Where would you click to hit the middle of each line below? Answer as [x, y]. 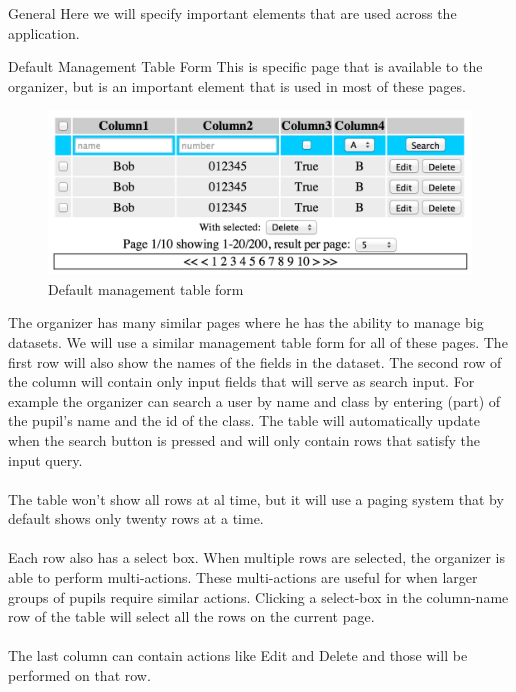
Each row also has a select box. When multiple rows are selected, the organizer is [256, 557]
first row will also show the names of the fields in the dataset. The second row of [255, 361]
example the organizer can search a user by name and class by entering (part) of [254, 400]
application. [44, 32]
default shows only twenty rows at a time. [136, 518]
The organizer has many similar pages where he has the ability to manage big [246, 322]
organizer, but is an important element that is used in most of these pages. [237, 85]
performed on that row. [79, 675]
